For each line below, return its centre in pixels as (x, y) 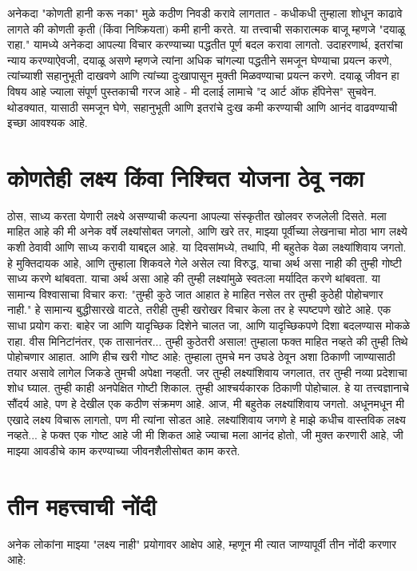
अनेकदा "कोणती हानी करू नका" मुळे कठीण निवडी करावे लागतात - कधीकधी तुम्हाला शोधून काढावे (205, 13)
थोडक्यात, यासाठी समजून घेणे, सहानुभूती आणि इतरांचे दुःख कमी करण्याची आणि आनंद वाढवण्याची (203, 107)
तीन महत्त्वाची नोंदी (82, 505)
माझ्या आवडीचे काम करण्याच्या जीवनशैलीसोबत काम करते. (124, 450)
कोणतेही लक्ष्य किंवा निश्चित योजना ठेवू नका (186, 177)
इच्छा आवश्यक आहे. (48, 123)
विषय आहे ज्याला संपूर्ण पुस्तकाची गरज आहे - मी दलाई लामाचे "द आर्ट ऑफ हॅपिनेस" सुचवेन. (192, 91)
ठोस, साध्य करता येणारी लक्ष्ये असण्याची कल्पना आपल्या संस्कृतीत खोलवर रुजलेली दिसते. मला (197, 215)
